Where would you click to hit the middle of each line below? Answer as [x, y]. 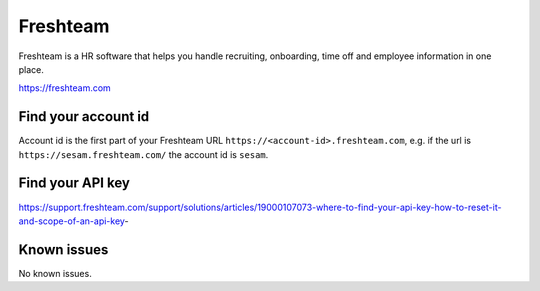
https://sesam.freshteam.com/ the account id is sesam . [143, 154]
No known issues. [55, 273]
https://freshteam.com [65, 88]
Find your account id [84, 116]
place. [31, 69]
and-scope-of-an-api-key [71, 221]
